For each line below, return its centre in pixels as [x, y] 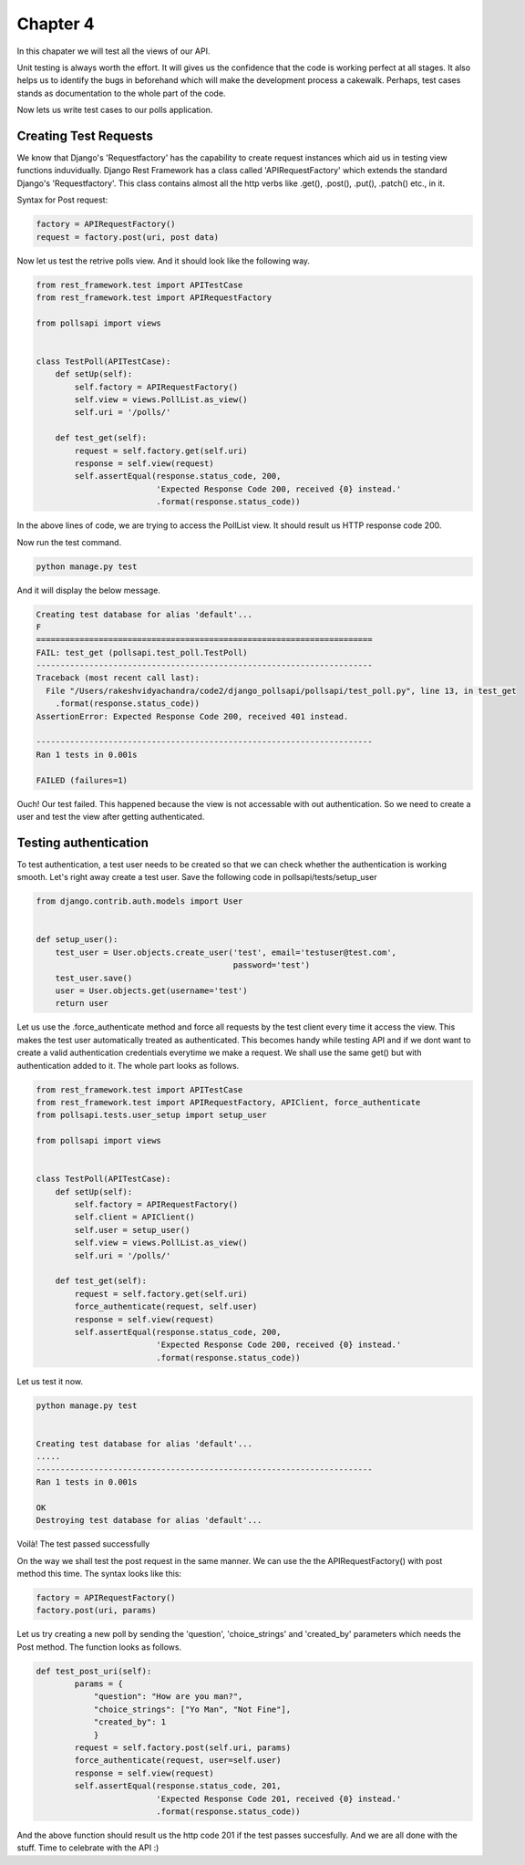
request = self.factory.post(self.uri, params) [183, 1748]
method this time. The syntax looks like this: [99, 1573]
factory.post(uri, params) [96, 1611]
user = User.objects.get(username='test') [151, 990]
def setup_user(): [77, 940]
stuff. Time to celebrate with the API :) [88, 1848]
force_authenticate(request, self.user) [166, 1307]
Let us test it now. [50, 1381]
